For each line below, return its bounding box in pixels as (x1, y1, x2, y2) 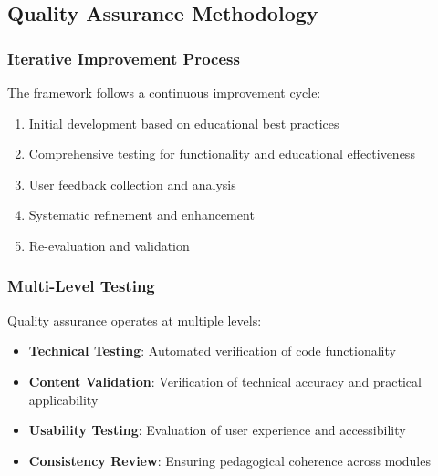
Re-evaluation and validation (28, 235, 190, 254)
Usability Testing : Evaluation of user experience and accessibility (28, 420, 406, 440)
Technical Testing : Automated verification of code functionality (28, 341, 396, 360)
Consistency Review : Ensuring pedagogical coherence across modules (28, 450, 431, 470)
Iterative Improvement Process (7, 47, 240, 69)
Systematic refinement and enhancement (28, 205, 255, 224)
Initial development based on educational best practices (28, 113, 339, 132)
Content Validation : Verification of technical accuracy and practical (28, 371, 422, 390)
